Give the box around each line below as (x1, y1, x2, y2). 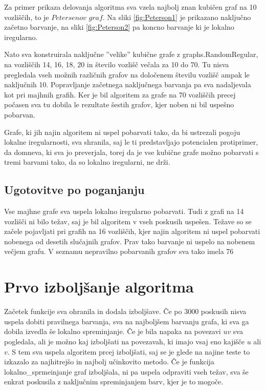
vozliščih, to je (4, 11, 49, 22)
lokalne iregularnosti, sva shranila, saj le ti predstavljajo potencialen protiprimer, (4, 136, 258, 147)
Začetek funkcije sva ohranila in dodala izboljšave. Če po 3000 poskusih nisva (4, 306, 247, 317)
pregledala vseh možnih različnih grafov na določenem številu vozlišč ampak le (4, 69, 250, 80)
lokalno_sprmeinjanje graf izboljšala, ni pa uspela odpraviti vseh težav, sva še (4, 366, 249, 377)
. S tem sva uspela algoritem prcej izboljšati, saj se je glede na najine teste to (7, 346, 250, 357)
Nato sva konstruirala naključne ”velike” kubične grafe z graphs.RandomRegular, (4, 49, 258, 60)
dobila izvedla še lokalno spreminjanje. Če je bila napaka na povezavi (4, 326, 221, 337)
